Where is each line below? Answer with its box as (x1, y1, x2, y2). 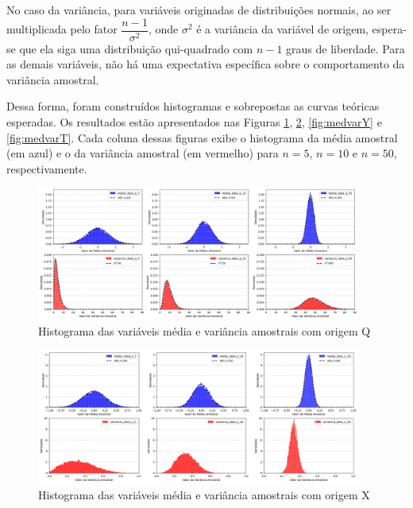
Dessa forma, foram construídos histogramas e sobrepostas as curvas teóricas (6, 98, 380, 114)
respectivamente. (6, 160, 87, 176)
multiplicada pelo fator (6, 21, 118, 37)
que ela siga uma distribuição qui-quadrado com (19, 40, 253, 56)
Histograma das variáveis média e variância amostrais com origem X (38, 486, 370, 502)
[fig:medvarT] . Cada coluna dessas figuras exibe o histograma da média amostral (6, 129, 398, 145)
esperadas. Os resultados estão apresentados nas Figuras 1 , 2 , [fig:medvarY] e (6, 114, 382, 130)
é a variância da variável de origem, (196, 21, 369, 37)
